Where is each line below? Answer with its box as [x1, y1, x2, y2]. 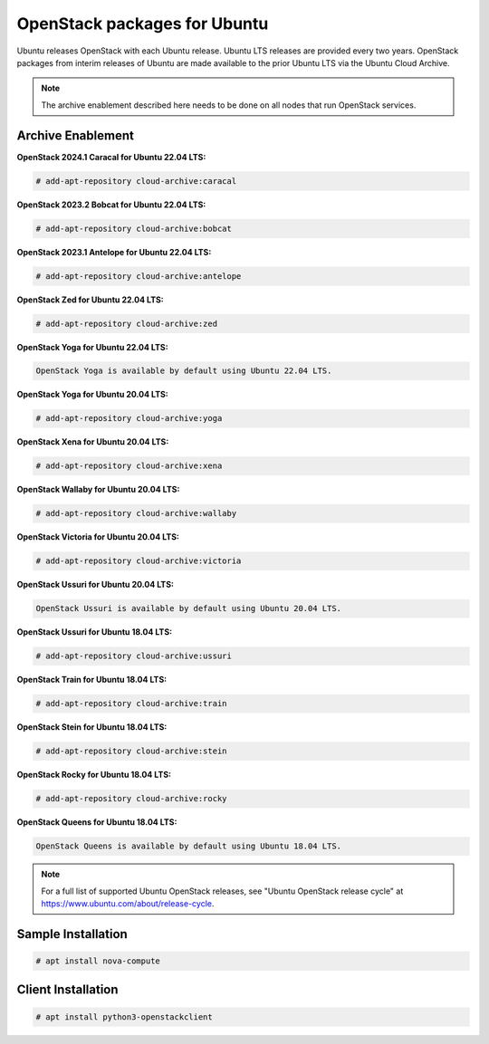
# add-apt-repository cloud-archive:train [35, 698, 227, 709]
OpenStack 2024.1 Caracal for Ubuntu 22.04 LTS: [16, 151, 206, 162]
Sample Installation [16, 926, 129, 942]
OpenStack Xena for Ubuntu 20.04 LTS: [16, 436, 169, 447]
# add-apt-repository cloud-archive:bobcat [35, 223, 233, 234]
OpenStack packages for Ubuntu [16, 14, 269, 34]
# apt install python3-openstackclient [35, 1011, 213, 1022]
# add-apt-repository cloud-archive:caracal [35, 176, 237, 186]
